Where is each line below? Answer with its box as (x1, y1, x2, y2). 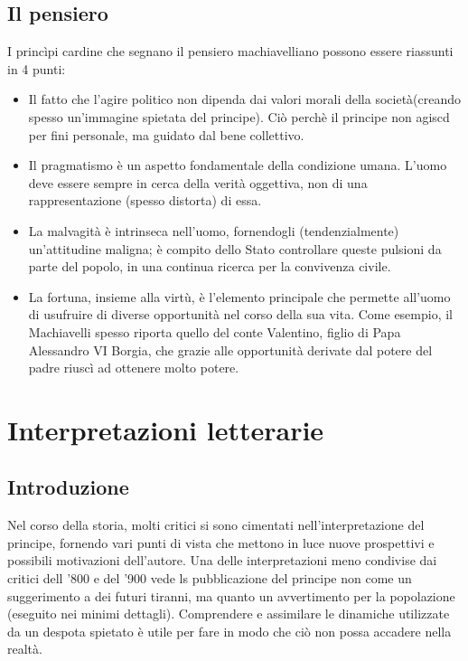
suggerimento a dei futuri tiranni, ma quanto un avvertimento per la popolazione (7, 586, 455, 605)
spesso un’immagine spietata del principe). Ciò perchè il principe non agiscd (28, 107, 450, 126)
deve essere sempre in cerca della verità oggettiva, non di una (28, 173, 368, 192)
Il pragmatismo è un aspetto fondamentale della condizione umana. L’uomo (28, 156, 447, 175)
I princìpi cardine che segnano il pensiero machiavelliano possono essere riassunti (7, 42, 454, 61)
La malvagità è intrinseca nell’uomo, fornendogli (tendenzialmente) (28, 221, 399, 240)
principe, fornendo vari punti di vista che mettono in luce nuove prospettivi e (7, 533, 435, 552)
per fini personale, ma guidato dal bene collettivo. (28, 125, 304, 144)
